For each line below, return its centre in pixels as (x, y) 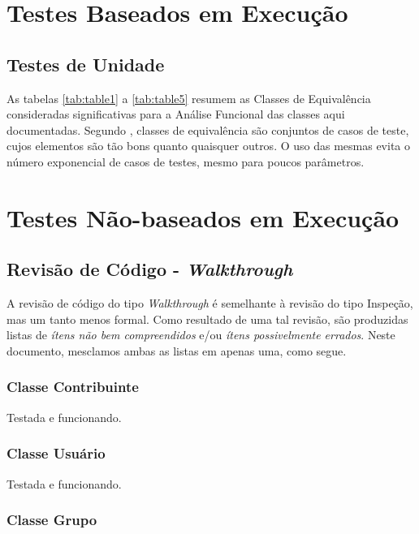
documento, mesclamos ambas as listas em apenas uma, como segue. (177, 350)
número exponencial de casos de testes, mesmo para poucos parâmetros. (186, 161)
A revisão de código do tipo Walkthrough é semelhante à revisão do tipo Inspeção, (210, 303)
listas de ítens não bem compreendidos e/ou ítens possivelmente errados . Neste (201, 335)
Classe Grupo (52, 520)
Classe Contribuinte (73, 387)
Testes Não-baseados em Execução (203, 217)
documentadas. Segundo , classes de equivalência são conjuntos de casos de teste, (208, 129)
